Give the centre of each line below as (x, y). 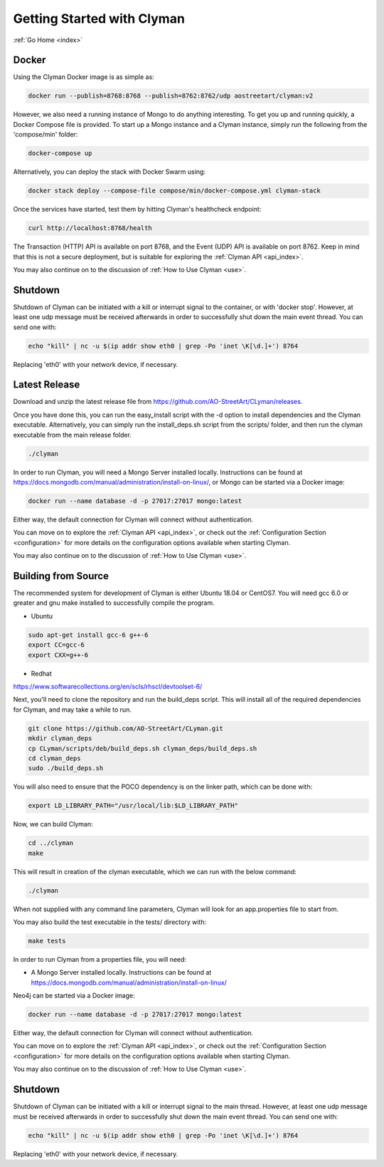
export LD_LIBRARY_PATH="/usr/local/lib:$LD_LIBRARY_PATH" (133, 806)
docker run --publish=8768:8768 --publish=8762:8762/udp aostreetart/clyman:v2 (171, 96)
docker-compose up (60, 154)
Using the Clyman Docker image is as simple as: (84, 77)
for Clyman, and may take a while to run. (72, 710)
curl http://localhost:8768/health (90, 228)
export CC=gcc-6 (57, 645)
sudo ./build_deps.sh (66, 768)
